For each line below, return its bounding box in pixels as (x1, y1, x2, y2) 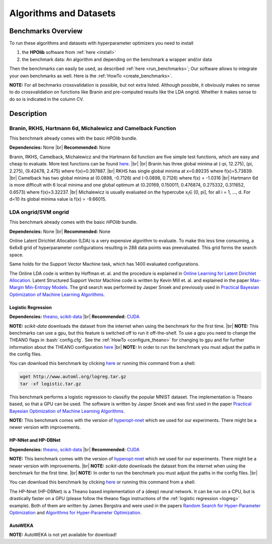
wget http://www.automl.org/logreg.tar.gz (20, 374, 126, 380)
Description (9, 109, 47, 118)
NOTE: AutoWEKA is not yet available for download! (9, 532, 117, 538)
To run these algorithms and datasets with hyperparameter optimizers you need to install (9, 40, 193, 46)
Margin (9, 284, 24, 290)
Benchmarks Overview (9, 27, 83, 35)
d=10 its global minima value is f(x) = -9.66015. (9, 196, 107, 202)
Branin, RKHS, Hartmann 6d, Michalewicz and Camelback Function (9, 125, 176, 132)
